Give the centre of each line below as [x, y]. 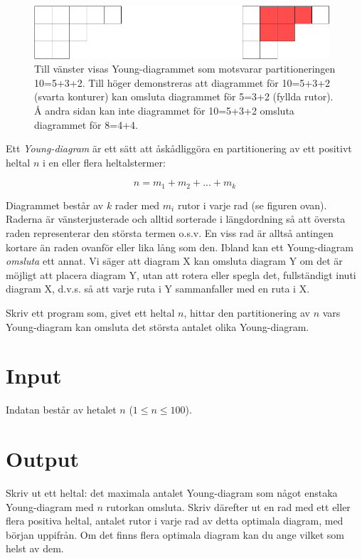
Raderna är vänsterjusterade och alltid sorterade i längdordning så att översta [176, 219]
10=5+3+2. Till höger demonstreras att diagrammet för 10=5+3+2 [182, 82]
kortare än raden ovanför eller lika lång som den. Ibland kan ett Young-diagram [180, 247]
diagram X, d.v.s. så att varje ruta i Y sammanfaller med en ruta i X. [158, 289]
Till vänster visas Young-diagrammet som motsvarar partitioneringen [185, 69]
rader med [137, 205]
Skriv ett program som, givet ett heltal [90, 313]
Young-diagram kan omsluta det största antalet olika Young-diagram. [158, 326]
